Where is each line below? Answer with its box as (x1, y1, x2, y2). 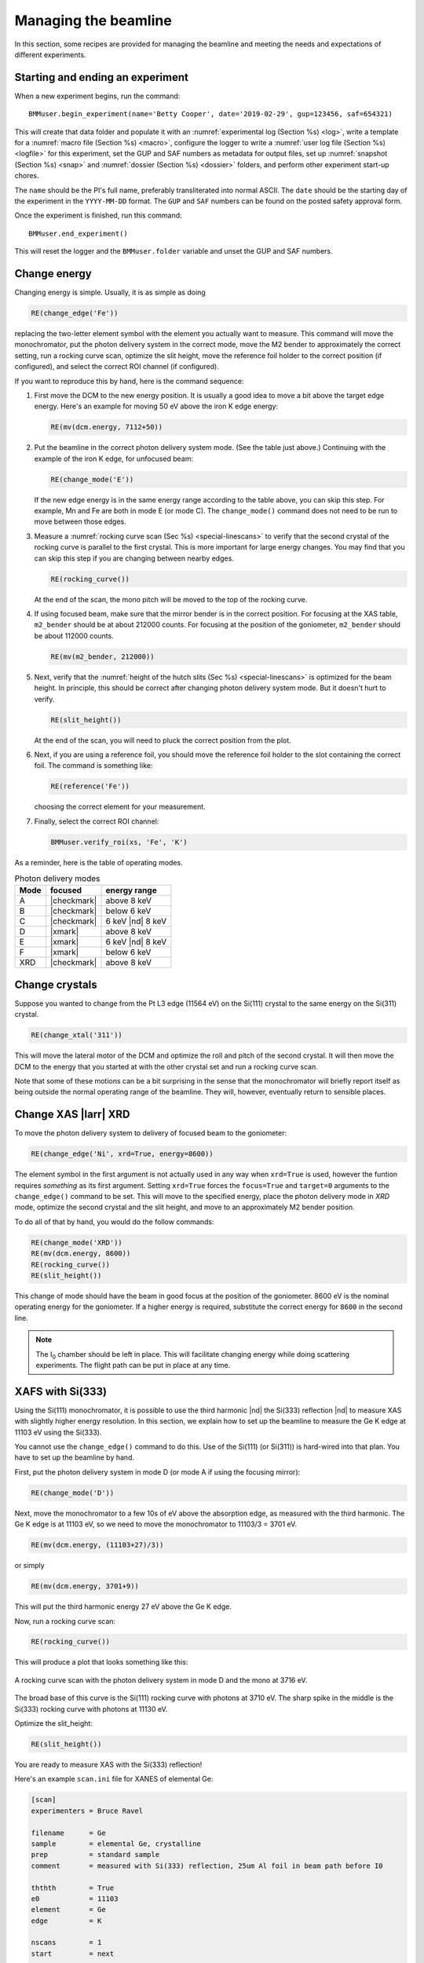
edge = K (31, 1916, 102, 1925)
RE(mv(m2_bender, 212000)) (50, 652, 155, 661)
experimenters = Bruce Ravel (31, 1806, 144, 1815)
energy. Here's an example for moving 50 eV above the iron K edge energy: (34, 401, 279, 411)
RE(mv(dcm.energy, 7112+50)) (50, 422, 163, 432)
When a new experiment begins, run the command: (14, 91, 181, 101)
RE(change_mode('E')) (50, 475, 134, 484)
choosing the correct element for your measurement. (34, 802, 206, 812)
